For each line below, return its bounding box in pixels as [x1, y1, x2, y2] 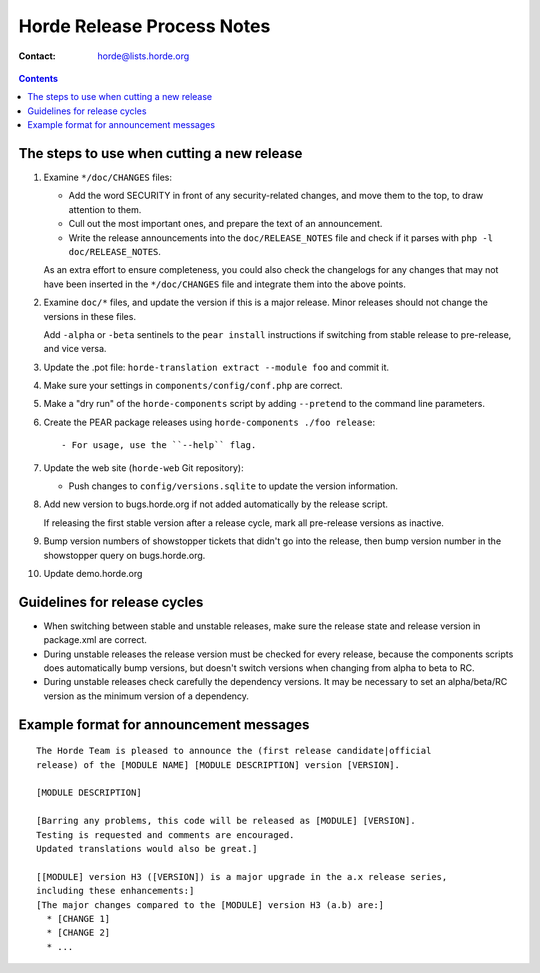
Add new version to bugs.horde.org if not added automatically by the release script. [43, 498, 389, 510]
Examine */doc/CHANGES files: [43, 171, 173, 184]
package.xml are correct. [43, 634, 147, 646]
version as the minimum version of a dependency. [43, 690, 250, 702]
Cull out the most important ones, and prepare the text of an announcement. [68, 218, 383, 230]
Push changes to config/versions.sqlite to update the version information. [68, 480, 399, 492]
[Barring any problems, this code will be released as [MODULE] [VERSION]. [36, 815, 416, 827]
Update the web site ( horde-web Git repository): [43, 461, 244, 474]
